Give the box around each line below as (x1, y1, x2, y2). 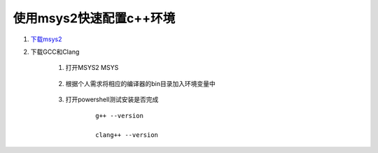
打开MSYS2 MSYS (65, 64, 119, 72)
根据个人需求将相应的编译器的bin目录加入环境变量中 (65, 79, 216, 87)
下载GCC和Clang (30, 48, 80, 56)
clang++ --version (95, 131, 159, 139)
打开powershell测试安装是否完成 (65, 95, 159, 104)
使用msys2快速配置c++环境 (13, 10, 175, 26)
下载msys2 (30, 35, 62, 43)
